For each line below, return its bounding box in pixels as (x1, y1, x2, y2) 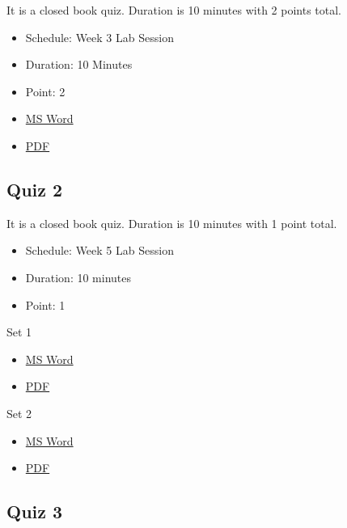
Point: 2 (25, 82, 66, 99)
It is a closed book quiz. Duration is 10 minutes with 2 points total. (6, 2, 342, 18)
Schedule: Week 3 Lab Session (25, 28, 174, 45)
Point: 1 (25, 296, 66, 313)
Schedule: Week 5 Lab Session (25, 242, 174, 259)
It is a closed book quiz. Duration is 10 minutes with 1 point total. (6, 214, 337, 231)
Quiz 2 (6, 176, 63, 201)
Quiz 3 (6, 499, 63, 524)
